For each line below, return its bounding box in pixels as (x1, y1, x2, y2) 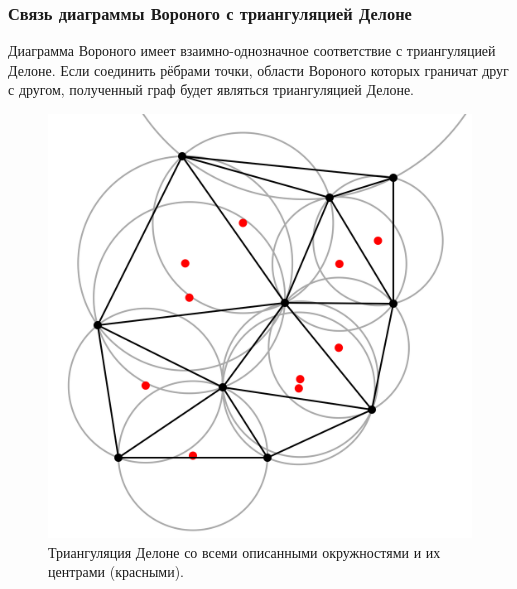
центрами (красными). (48, 561, 184, 582)
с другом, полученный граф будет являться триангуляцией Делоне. (8, 79, 414, 100)
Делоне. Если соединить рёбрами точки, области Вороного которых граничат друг (8, 59, 509, 80)
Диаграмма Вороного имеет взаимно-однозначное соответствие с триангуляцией (8, 40, 496, 61)
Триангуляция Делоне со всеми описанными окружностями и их (48, 541, 441, 562)
